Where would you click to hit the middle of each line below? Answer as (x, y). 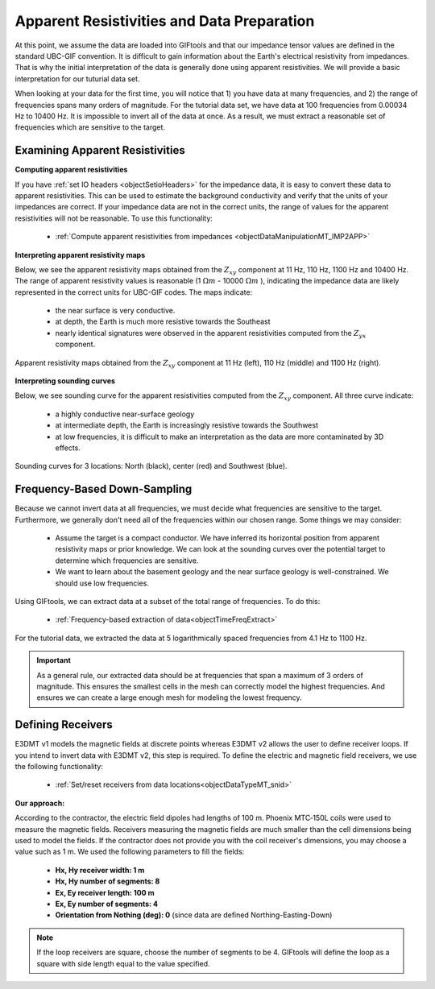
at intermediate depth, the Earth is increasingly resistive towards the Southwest (186, 425)
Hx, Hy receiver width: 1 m (100, 870)
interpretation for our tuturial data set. (77, 79)
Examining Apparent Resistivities (100, 150)
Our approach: (40, 803)
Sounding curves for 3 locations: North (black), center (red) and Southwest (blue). (151, 466)
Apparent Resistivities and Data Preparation (165, 21)
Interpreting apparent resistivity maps (80, 254)
